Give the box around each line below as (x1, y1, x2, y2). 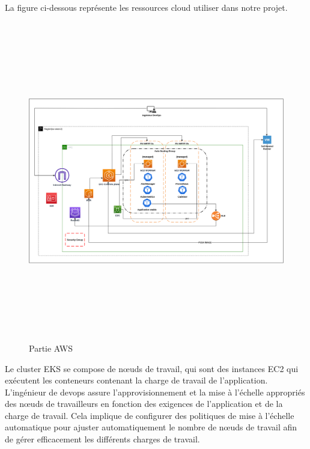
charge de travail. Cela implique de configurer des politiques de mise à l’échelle (5, 409, 294, 421)
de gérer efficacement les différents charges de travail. (5, 433, 200, 445)
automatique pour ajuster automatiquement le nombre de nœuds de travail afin (5, 421, 297, 433)
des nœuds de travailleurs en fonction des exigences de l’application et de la (5, 397, 283, 410)
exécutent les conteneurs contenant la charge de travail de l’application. (5, 374, 268, 386)
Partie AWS (29, 341, 73, 354)
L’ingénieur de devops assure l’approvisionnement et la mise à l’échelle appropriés (5, 385, 305, 398)
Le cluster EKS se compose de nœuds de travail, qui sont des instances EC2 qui (5, 362, 299, 374)
